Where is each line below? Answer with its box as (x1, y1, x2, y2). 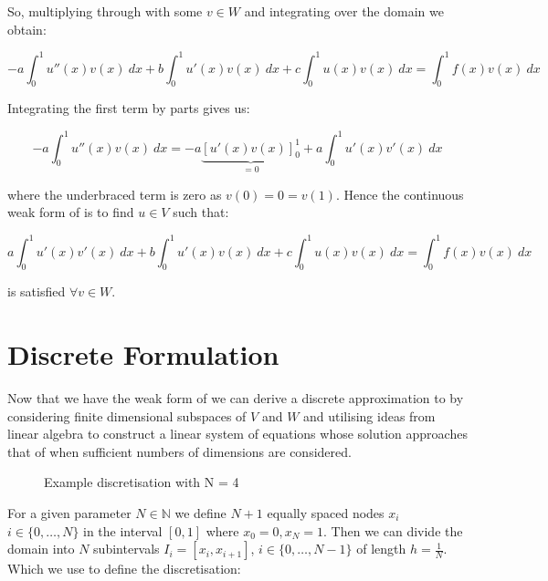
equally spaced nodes (267, 503, 385, 522)
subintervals (93, 539, 160, 558)
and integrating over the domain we (244, 2, 444, 20)
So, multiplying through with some (7, 2, 203, 20)
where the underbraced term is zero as (7, 184, 222, 203)
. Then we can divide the (323, 521, 463, 540)
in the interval (83, 521, 163, 540)
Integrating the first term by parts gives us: (7, 99, 250, 118)
